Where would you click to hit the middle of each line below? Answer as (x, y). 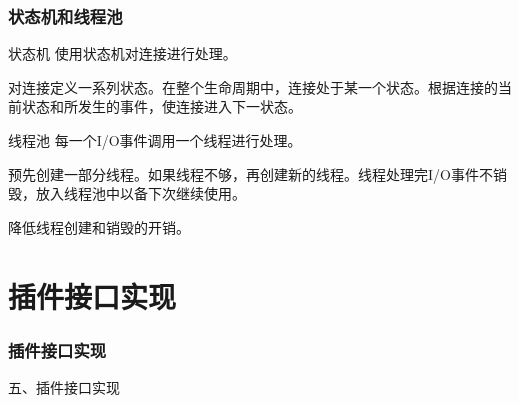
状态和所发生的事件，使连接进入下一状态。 (161, 106)
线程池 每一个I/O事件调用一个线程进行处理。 (155, 140)
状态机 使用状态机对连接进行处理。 (122, 53)
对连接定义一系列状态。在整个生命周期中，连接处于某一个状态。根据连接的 (253, 86)
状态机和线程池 (65, 15)
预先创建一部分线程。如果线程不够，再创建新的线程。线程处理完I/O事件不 (250, 173)
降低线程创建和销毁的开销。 (99, 226)
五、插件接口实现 (64, 386)
